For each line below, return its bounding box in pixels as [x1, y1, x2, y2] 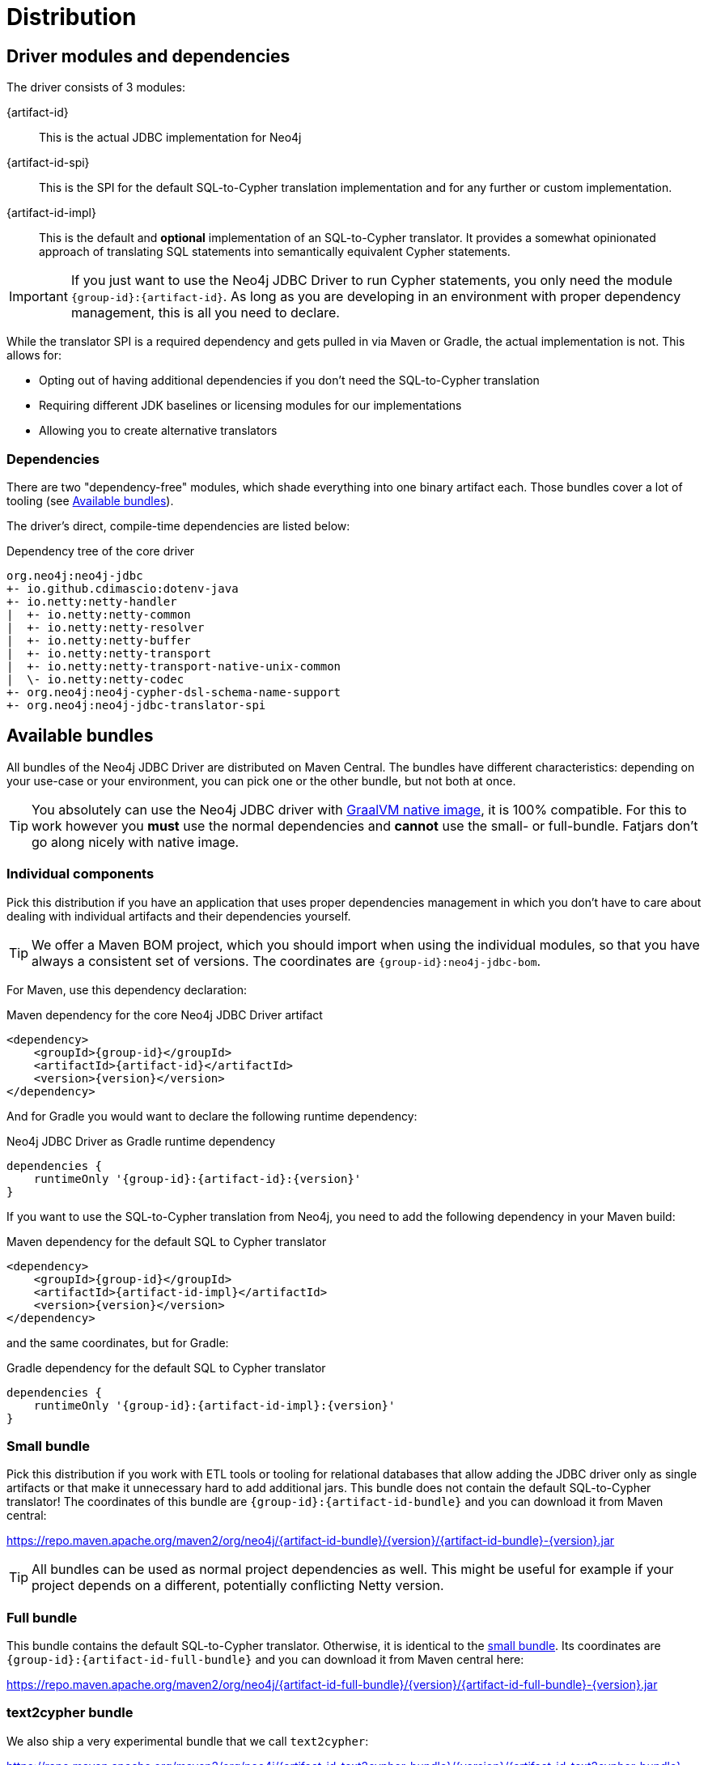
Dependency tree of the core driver [6, 543, 195, 558]
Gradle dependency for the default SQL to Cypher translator [6, 1360, 326, 1375]
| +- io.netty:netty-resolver [6, 620, 205, 634]
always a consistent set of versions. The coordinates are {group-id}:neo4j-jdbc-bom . [32, 952, 541, 969]
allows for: [6, 348, 62, 363]
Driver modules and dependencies [6, 45, 290, 66]
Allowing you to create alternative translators [39, 423, 278, 438]
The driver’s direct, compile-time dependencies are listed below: [6, 518, 350, 533]
